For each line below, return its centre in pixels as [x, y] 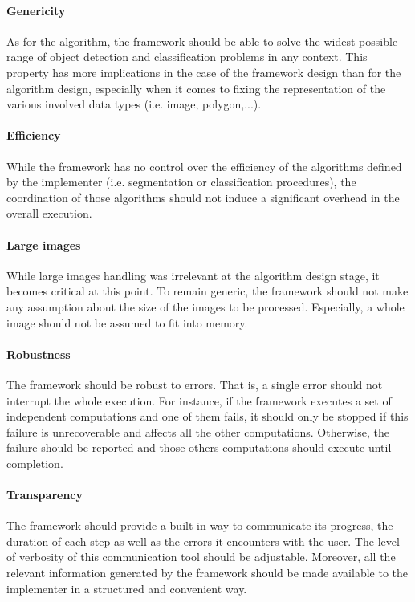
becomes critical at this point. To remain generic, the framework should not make [207, 291]
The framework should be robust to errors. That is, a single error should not [195, 384]
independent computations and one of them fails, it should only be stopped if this [207, 416]
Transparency [45, 495]
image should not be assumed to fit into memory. [127, 322]
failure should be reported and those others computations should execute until [199, 447]
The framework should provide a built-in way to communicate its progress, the [200, 525]
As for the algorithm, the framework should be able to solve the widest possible [202, 41]
